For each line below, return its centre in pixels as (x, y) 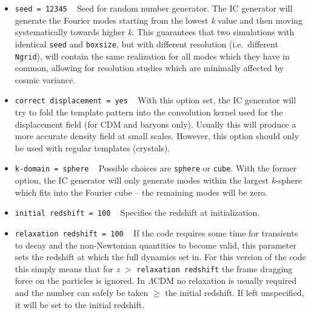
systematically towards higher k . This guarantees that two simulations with (155, 32)
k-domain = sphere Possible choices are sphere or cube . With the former (156, 168)
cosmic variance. (45, 79)
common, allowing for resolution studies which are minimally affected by (149, 68)
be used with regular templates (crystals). (92, 147)
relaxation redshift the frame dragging (215, 268)
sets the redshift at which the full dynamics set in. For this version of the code (160, 257)
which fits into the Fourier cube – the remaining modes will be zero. (141, 192)
